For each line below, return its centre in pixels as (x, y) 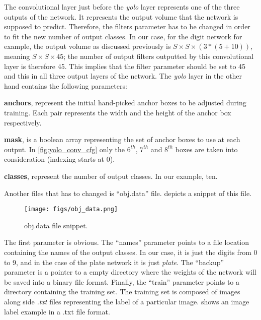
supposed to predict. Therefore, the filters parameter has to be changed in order (127, 26)
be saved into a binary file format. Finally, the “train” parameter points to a (122, 281)
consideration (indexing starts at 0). (60, 159)
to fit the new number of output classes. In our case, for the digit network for (123, 36)
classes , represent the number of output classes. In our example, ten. (111, 176)
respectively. (23, 122)
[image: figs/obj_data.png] (71, 209)
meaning (17, 56)
